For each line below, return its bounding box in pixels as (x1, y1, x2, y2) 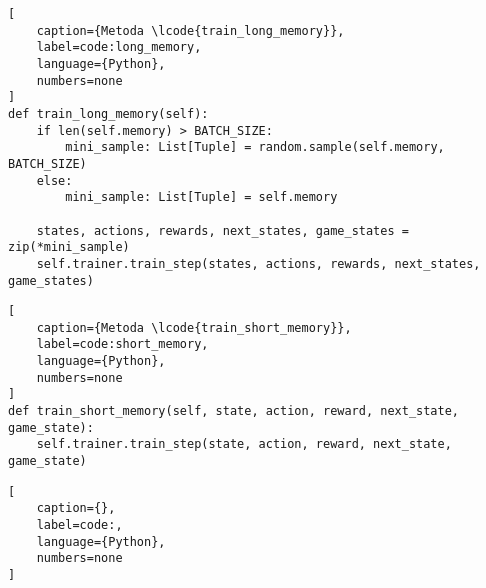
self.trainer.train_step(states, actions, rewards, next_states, (36, 256, 481, 271)
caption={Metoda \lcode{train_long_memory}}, (36, 23, 345, 38)
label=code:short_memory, (36, 337, 209, 352)
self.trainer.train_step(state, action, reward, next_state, (36, 437, 452, 452)
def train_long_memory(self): (8, 106, 209, 121)
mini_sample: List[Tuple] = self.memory (65, 190, 338, 205)
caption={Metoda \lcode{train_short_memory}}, (36, 320, 352, 335)
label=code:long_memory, (36, 40, 202, 55)
